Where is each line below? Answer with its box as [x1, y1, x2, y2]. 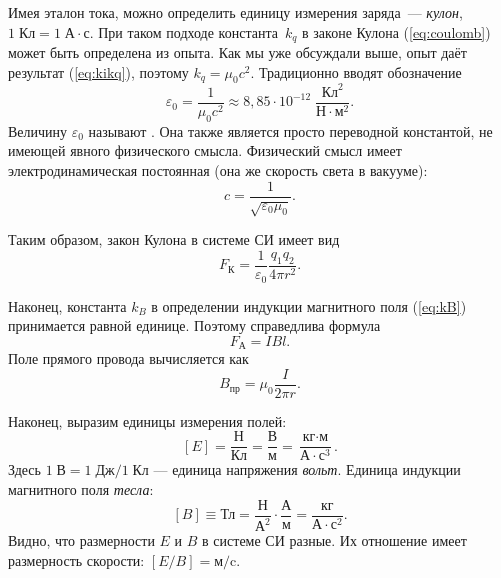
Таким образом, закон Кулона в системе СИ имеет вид [8, 229, 340, 250]
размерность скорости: [8, 549, 145, 570]
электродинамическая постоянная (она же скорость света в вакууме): [8, 159, 428, 180]
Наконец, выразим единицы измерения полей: [8, 410, 287, 431]
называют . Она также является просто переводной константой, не [88, 120, 493, 141]
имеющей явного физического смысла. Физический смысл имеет [8, 140, 402, 161]
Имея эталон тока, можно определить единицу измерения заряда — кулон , [8, 2, 463, 22]
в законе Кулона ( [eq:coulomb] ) [302, 21, 491, 42]
